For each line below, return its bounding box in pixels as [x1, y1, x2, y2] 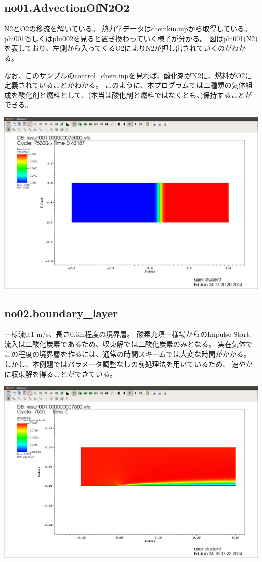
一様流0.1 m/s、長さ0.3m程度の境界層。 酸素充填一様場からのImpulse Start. [4, 329, 251, 339]
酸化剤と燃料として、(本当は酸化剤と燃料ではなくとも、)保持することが [18, 89, 252, 100]
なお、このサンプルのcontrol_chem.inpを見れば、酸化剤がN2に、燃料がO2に [4, 69, 252, 80]
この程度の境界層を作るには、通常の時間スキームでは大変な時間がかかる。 [4, 348, 251, 359]
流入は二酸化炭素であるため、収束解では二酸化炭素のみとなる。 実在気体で [4, 338, 253, 349]
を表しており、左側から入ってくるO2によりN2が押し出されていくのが [4, 43, 232, 53]
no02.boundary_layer [4, 305, 118, 321]
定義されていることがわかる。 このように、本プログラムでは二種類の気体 [4, 80, 246, 90]
